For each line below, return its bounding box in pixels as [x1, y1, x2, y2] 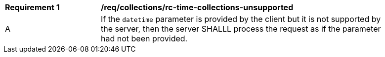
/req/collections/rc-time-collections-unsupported [101, 2, 294, 12]
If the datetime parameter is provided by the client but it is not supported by [101, 14, 381, 24]
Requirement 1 [5, 2, 60, 12]
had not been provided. [101, 34, 188, 43]
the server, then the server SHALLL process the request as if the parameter [101, 24, 381, 34]
